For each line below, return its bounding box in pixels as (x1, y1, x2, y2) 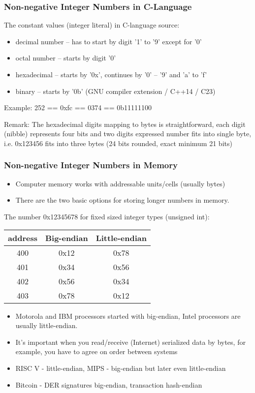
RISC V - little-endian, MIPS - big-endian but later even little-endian (15, 363, 226, 373)
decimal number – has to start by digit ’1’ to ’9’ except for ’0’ (15, 36, 202, 46)
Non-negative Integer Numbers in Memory (4, 159, 178, 171)
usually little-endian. (15, 320, 78, 331)
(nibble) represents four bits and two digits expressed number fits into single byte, (4, 128, 252, 139)
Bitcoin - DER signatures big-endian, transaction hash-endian (15, 379, 202, 390)
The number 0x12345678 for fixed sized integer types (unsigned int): (4, 211, 210, 221)
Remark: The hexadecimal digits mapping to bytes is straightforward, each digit (4, 119, 246, 129)
